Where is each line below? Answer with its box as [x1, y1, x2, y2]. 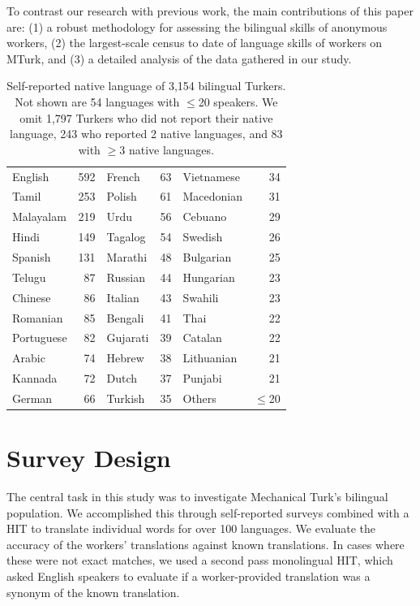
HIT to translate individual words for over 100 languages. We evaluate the [6, 520, 375, 537]
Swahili [182, 288, 219, 305]
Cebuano [182, 208, 227, 225]
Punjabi [182, 370, 222, 387]
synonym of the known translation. [6, 583, 180, 600]
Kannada [12, 370, 58, 387]
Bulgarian [182, 248, 232, 265]
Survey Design [6, 441, 171, 474]
